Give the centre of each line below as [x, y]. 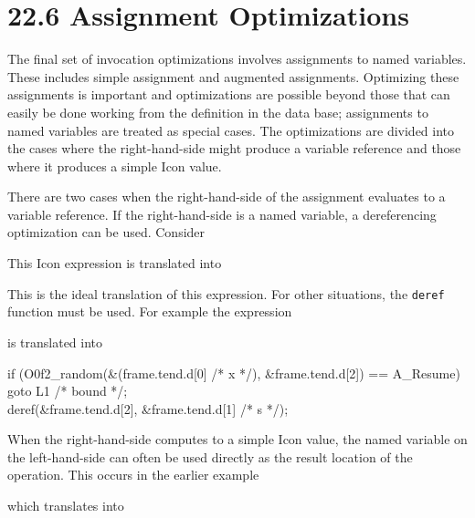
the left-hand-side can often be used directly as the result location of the [210, 456]
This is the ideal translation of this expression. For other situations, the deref [226, 293]
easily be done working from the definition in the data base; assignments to [218, 112]
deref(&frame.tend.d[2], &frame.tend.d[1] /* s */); [148, 408]
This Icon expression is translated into [115, 263]
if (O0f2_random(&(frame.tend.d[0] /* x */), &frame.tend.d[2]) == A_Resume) [234, 373]
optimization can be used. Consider [106, 232]
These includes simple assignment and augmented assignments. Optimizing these [233, 76]
